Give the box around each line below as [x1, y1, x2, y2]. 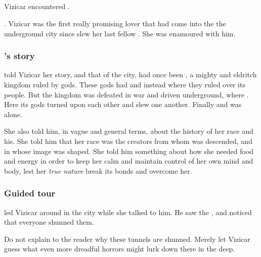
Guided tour [4, 187, 56, 199]
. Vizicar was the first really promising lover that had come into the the [4, 18, 226, 28]
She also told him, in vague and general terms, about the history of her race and [4, 126, 253, 136]
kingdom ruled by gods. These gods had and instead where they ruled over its [4, 79, 245, 89]
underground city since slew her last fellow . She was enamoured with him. [4, 28, 236, 38]
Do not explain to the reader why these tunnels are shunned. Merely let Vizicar [4, 233, 250, 244]
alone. [4, 109, 22, 119]
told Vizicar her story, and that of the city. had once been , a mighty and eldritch [4, 69, 257, 80]
